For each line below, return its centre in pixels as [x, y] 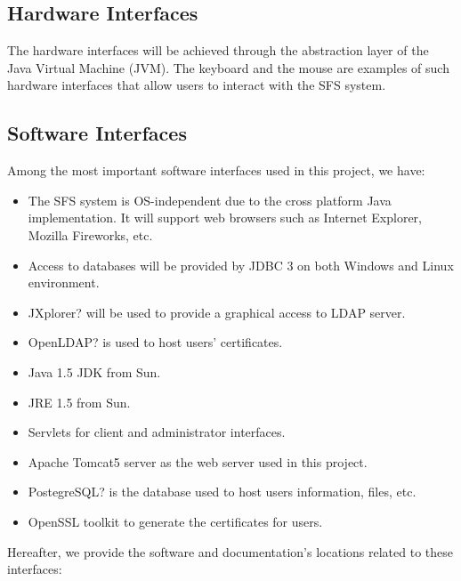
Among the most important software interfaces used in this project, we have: [216, 170]
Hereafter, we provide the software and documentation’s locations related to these [230, 551]
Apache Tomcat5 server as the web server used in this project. [198, 461]
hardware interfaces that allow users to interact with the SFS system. [197, 85]
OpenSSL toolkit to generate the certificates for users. [175, 521]
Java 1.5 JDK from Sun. [94, 371]
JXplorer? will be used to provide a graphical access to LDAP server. [217, 312]
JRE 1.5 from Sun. [79, 402]
